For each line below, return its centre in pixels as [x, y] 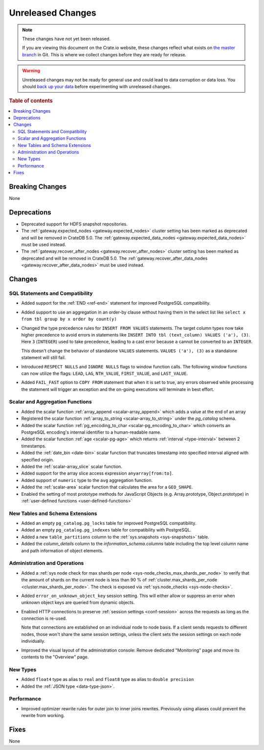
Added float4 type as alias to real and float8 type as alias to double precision [108, 679]
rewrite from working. [43, 716]
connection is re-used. [44, 618]
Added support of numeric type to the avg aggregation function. [87, 480]
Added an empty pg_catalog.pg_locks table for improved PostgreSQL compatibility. [109, 523]
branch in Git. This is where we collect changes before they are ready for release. [104, 54]
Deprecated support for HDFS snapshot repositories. [75, 224]
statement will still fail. [44, 358]
